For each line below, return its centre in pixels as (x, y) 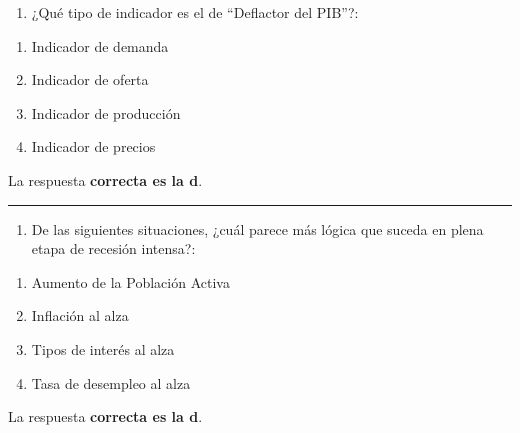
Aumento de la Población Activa (130, 281)
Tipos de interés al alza (103, 348)
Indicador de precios (93, 146)
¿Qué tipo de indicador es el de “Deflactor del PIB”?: (195, 12)
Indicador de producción (106, 112)
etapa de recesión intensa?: (113, 248)
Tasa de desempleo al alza (111, 382)
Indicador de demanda (100, 45)
